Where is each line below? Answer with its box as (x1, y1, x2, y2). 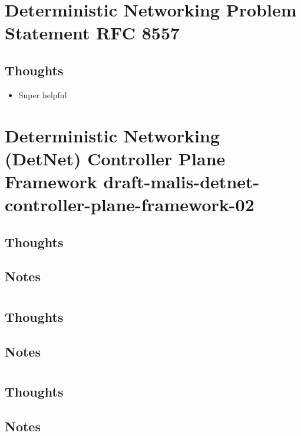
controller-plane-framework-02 (5, 192, 254, 217)
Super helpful (18, 88, 67, 101)
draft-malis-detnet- (103, 169, 260, 193)
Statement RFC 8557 (5, 21, 180, 45)
